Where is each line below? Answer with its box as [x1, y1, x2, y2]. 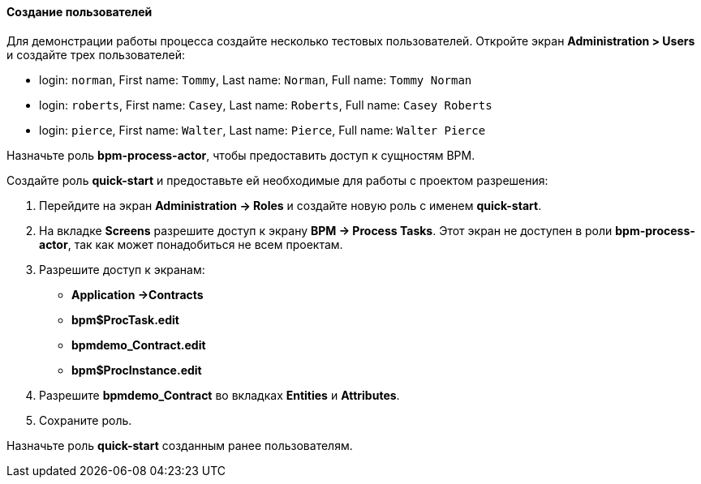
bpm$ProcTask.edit [71, 312, 179, 327]
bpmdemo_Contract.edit [71, 337, 206, 352]
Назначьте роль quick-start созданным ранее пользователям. [6, 438, 353, 452]
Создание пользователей [6, 5, 153, 19]
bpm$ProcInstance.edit [71, 362, 202, 377]
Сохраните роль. [39, 413, 132, 427]
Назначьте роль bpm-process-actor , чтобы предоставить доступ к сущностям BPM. [6, 148, 475, 162]
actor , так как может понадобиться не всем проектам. [39, 237, 343, 251]
